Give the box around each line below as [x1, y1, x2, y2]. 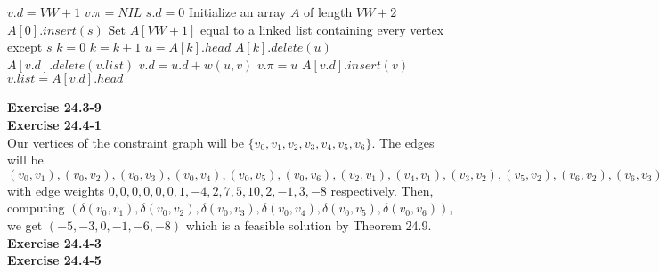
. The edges [371, 132, 435, 151]
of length [304, 3, 353, 20]
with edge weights [7, 180, 104, 199]
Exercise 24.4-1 [7, 115, 102, 133]
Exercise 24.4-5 [7, 251, 102, 269]
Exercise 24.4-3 [7, 233, 102, 252]
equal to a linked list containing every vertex [199, 20, 444, 38]
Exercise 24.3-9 [7, 98, 102, 116]
